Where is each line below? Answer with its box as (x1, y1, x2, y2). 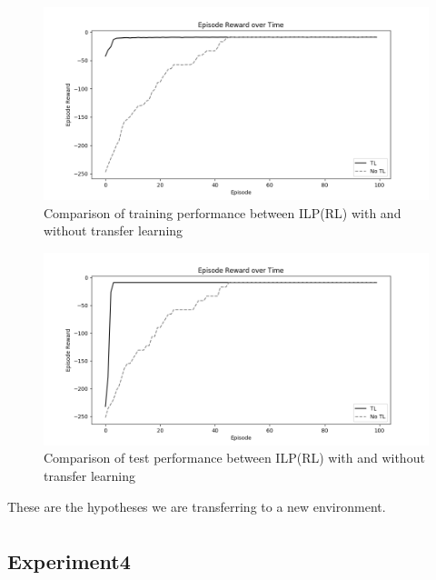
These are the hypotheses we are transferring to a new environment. (7, 496, 386, 515)
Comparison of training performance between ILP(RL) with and (44, 203, 401, 222)
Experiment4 (7, 547, 131, 575)
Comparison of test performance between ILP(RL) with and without (44, 448, 425, 467)
